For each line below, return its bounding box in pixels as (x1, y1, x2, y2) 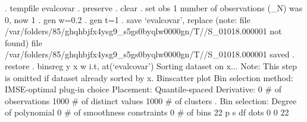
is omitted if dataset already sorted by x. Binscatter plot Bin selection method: (5, 71, 293, 84)
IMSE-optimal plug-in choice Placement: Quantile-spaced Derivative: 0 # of (5, 83, 282, 95)
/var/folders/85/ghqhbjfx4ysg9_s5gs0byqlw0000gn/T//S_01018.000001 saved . (5, 48, 295, 60)
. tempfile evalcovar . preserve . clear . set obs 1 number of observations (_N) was (5, 2, 303, 14)
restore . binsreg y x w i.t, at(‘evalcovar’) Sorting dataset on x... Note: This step (5, 59, 297, 72)
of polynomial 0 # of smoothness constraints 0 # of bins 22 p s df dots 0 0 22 (5, 106, 289, 118)
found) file (5, 36, 42, 49)
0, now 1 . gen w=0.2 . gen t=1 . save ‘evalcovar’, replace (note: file (5, 13, 250, 25)
